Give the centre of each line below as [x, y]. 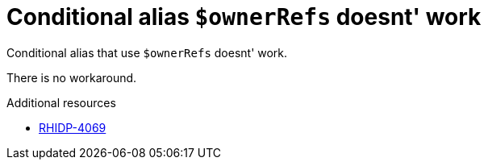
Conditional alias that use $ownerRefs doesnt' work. [147, 52]
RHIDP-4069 [73, 127]
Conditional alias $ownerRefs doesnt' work [244, 17]
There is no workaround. [72, 77]
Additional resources [61, 102]
